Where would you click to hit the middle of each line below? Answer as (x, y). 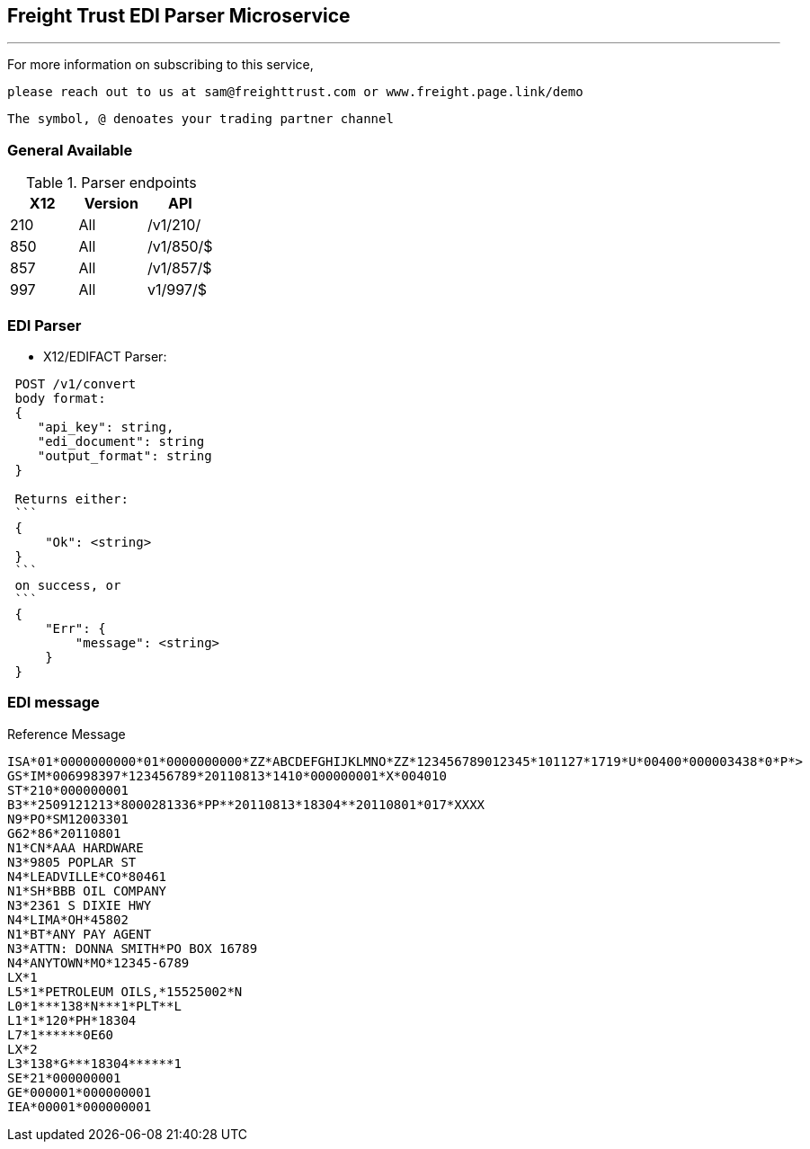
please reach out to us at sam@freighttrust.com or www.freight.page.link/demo (295, 92)
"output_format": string (125, 455)
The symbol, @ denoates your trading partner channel (200, 119)
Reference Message (67, 734)
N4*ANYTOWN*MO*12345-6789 (98, 962)
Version (111, 204)
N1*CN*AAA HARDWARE (76, 847)
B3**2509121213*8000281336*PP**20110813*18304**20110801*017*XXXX (246, 804)
